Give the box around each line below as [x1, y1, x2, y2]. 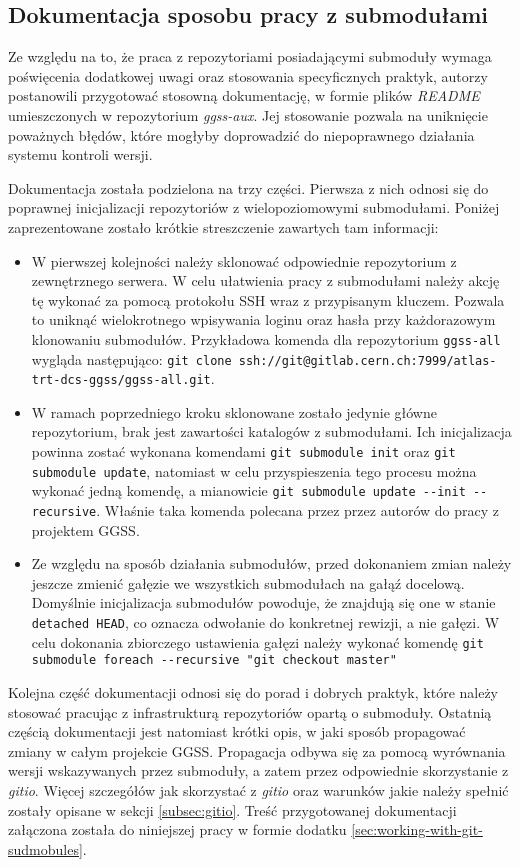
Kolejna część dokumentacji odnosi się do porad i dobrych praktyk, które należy [8, 682, 499, 703]
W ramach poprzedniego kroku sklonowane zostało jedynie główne [31, 401, 437, 422]
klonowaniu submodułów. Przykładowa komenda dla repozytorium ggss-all [31, 328, 501, 349]
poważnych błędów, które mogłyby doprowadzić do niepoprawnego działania [8, 124, 475, 145]
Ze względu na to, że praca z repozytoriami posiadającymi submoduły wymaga [8, 46, 492, 67]
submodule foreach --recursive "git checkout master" [31, 653, 397, 668]
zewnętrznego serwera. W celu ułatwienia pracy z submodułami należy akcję [31, 270, 500, 291]
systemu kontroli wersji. [8, 144, 153, 165]
